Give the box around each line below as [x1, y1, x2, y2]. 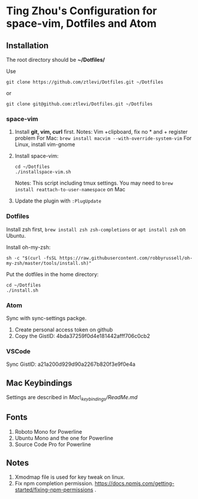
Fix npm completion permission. [14, 480, 94, 487]
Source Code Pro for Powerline [14, 441, 91, 448]
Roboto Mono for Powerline [14, 428, 82, 435]
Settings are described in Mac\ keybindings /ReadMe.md [6, 394, 138, 402]
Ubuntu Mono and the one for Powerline [14, 434, 114, 441]
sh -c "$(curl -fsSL [6, 255, 58, 261]
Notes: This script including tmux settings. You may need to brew [14, 179, 174, 187]
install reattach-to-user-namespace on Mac [14, 186, 126, 193]
